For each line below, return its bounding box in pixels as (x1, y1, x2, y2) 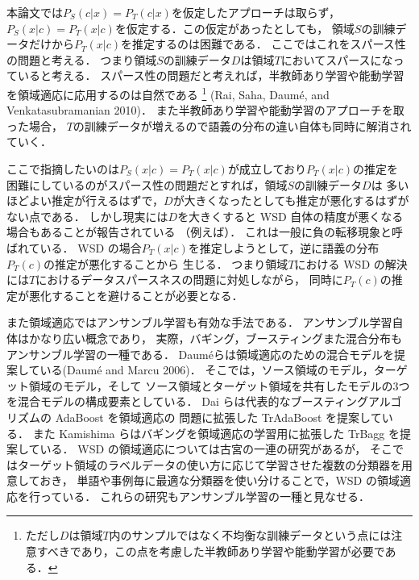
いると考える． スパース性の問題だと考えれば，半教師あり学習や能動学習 (17, 67, 404, 84)
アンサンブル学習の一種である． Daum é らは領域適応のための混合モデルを (6, 345, 394, 362)
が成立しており (227, 161, 307, 177)
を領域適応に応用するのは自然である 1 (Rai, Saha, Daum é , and (6, 83, 330, 102)
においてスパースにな (280, 51, 393, 68)
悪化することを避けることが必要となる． (28, 286, 243, 303)
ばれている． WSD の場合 (6, 239, 142, 256)
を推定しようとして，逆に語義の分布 (188, 239, 380, 256)
